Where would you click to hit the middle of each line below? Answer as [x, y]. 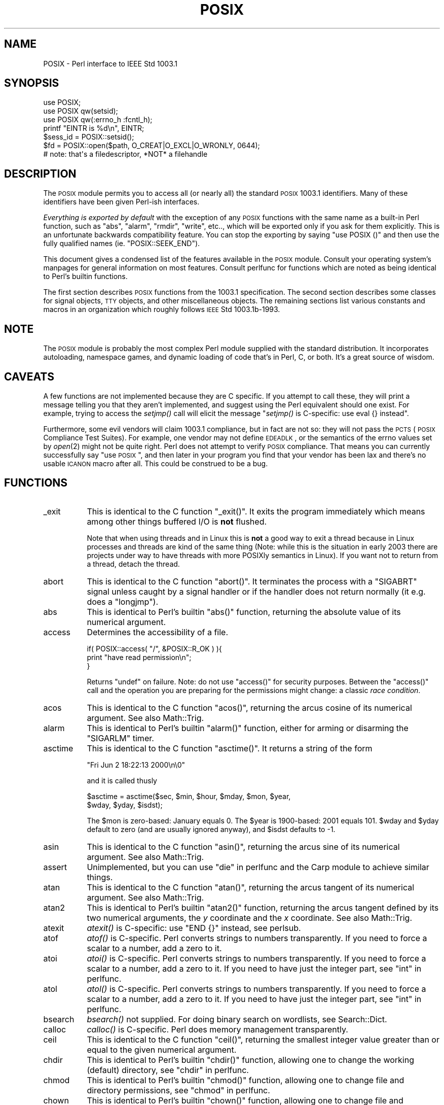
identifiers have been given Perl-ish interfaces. [121, 202]
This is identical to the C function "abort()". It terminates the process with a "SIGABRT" [252, 581]
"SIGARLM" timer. [120, 738]
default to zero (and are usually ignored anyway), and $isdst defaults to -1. [211, 829]
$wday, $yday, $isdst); [125, 805]
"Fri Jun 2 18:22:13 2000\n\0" [136, 765]
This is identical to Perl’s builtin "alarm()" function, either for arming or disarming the [248, 728]
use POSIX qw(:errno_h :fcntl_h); [98, 120]
